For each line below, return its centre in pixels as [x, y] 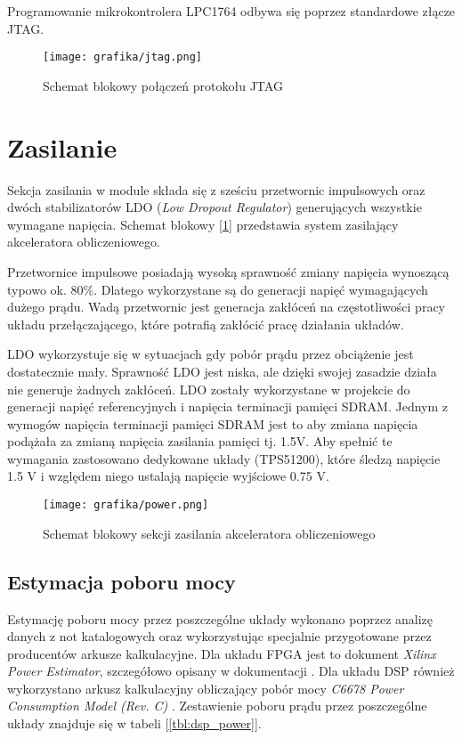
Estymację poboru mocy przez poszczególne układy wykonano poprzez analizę [220, 618]
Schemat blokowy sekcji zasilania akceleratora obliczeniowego [209, 533]
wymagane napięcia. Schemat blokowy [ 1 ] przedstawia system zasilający [203, 224]
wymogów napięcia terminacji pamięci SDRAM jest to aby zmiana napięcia [213, 423]
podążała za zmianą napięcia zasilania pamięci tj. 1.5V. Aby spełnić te [200, 441]
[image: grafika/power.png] [126, 505]
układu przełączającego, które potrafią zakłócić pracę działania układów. [206, 324]
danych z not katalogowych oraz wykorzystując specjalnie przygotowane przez [219, 636]
